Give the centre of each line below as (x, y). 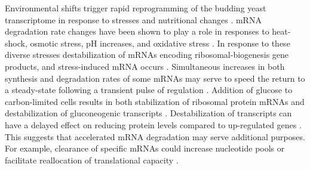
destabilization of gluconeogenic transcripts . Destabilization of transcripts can (148, 113)
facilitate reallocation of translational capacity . (92, 160)
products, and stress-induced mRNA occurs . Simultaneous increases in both (145, 66)
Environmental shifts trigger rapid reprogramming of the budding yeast (136, 8)
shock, (16, 43)
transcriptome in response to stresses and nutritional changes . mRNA (133, 19)
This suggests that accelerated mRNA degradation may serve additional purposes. (155, 136)
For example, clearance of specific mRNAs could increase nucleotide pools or (145, 148)
